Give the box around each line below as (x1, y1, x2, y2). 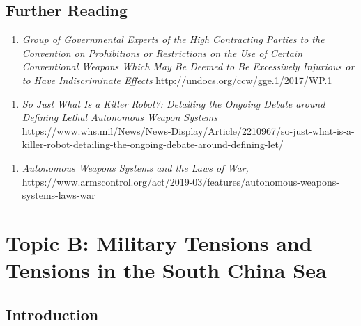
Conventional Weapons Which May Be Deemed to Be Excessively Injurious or (22, 59, 355, 74)
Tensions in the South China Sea (6, 256, 327, 284)
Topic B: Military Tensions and (6, 228, 312, 256)
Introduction (6, 303, 99, 325)
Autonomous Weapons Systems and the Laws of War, (22, 160, 249, 174)
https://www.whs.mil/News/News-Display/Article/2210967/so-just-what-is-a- (22, 123, 355, 138)
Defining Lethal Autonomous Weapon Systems (22, 110, 218, 124)
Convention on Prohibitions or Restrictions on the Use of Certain (22, 45, 303, 60)
